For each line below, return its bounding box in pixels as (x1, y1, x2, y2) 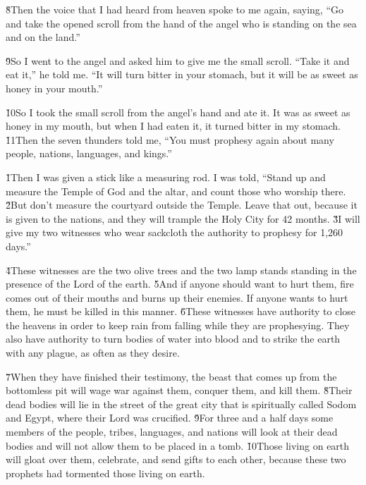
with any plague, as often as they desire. (6, 345, 180, 360)
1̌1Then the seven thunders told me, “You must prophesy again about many (6, 132, 334, 147)
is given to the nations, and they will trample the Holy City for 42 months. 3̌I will (6, 211, 360, 226)
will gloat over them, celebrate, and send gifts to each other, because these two (6, 452, 346, 467)
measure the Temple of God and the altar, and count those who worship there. (6, 183, 346, 198)
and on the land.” (6, 30, 80, 44)
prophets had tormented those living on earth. (6, 465, 205, 480)
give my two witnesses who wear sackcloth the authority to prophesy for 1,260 (6, 225, 343, 240)
